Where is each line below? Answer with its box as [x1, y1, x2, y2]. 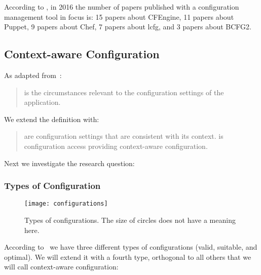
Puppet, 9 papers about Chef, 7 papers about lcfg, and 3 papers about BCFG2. [4, 21, 251, 32]
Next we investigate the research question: [4, 158, 135, 168]
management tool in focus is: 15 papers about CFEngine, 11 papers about [4, 11, 234, 22]
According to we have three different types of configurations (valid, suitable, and [4, 242, 257, 252]
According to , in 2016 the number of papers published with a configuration [4, 2, 239, 12]
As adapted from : [4, 69, 62, 80]
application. [24, 97, 61, 107]
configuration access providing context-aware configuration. [24, 140, 208, 151]
